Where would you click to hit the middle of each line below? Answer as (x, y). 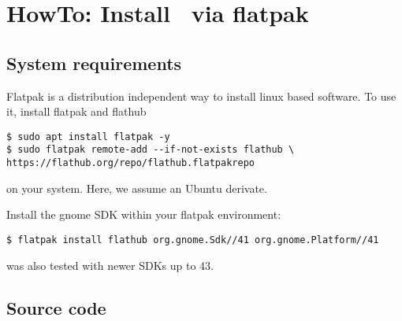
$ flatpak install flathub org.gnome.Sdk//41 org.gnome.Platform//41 (193, 240)
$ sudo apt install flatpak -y (88, 137)
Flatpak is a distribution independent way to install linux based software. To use (201, 96)
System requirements (94, 63)
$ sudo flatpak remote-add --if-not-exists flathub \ (151, 150)
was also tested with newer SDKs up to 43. (110, 265)
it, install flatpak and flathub (76, 111)
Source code (56, 307)
